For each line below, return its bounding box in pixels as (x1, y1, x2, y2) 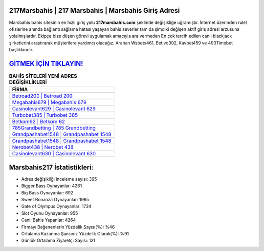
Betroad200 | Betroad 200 (12, 93, 73, 100)
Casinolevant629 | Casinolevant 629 (12, 105, 96, 112)
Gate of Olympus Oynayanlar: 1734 (21, 203, 91, 209)
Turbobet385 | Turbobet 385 (12, 112, 78, 119)
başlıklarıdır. (9, 47, 34, 53)
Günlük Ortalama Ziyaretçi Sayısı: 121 (21, 237, 95, 244)
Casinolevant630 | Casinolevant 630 (12, 150, 96, 157)
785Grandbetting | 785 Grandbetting (12, 125, 96, 131)
